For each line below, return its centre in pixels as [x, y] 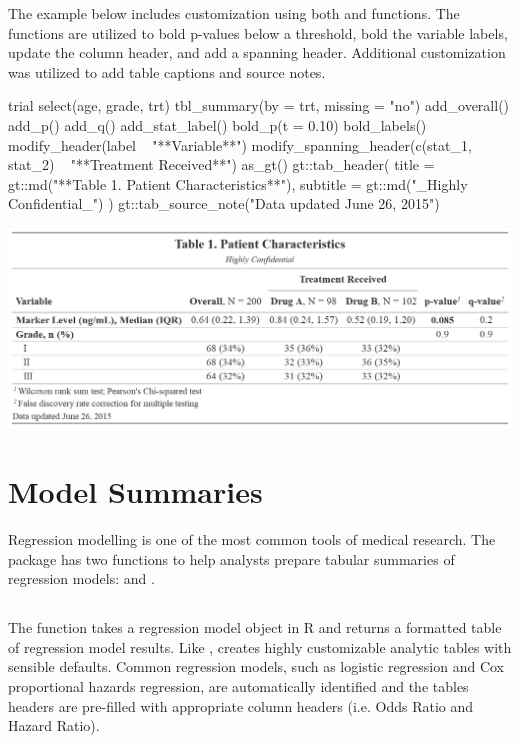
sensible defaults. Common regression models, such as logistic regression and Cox [256, 666]
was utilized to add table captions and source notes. [167, 71]
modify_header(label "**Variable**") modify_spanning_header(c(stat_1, [240, 144]
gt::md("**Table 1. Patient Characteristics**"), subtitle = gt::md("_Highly [238, 183]
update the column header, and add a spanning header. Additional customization [257, 52]
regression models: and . [81, 578]
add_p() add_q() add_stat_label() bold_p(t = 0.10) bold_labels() [217, 124]
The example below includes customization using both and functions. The [234, 13]
